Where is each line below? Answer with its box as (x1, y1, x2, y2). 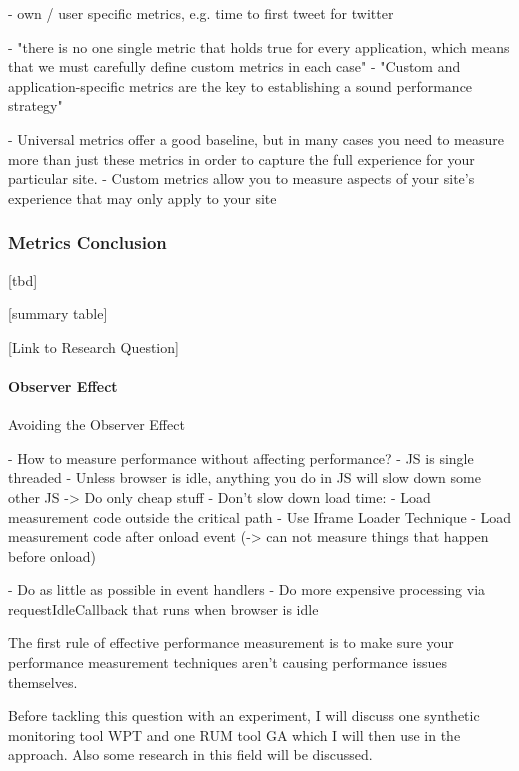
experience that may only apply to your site (8, 187, 277, 208)
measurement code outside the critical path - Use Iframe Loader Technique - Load (8, 506, 512, 527)
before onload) (8, 545, 96, 566)
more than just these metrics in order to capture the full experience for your (8, 148, 475, 169)
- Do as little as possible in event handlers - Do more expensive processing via (8, 579, 486, 600)
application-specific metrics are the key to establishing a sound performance (8, 75, 473, 96)
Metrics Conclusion (8, 230, 167, 255)
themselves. (8, 671, 78, 692)
